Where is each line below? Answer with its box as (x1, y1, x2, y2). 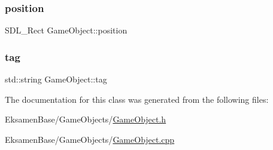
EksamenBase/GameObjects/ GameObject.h (5, 113, 166, 125)
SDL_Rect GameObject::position (5, 24, 128, 36)
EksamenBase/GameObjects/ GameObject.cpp (5, 133, 175, 145)
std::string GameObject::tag (5, 73, 107, 85)
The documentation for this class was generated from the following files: (5, 93, 269, 105)
